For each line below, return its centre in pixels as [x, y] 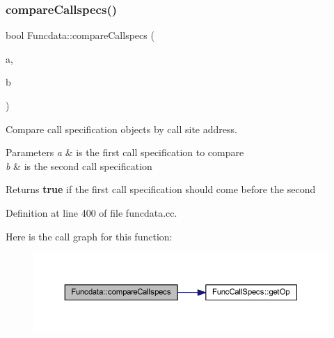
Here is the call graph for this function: [89, 236]
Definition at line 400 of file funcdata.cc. [92, 212]
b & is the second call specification [79, 166]
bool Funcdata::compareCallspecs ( [80, 35]
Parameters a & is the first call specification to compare [125, 152]
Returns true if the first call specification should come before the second [161, 189]
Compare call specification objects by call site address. [121, 129]
